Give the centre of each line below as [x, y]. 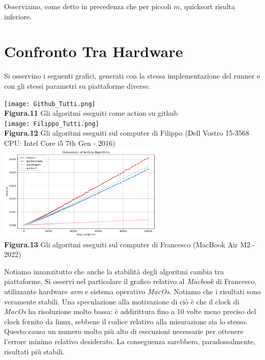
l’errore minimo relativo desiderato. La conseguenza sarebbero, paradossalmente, [130, 341]
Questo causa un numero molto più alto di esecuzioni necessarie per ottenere [124, 331]
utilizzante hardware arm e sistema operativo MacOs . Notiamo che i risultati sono [132, 291]
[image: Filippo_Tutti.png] [52, 124]
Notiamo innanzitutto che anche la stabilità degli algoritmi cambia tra [114, 271]
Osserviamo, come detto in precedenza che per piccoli [88, 6]
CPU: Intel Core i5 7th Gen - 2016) [60, 143]
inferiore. [18, 16]
